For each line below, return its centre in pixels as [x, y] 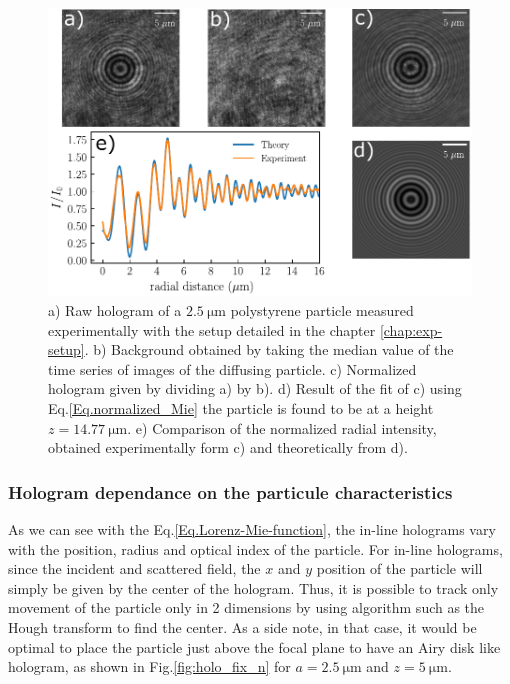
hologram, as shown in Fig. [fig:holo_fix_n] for [149, 666]
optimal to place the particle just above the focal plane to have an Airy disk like [254, 646]
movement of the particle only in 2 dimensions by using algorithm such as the [246, 607]
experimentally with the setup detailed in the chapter [212, 329]
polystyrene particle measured [322, 310]
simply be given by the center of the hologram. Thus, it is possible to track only [253, 587]
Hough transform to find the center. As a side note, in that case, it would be [242, 626]
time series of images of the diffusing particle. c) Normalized [232, 368]
